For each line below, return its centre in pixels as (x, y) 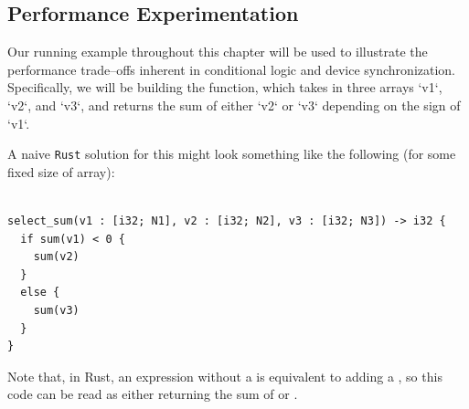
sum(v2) (56, 257)
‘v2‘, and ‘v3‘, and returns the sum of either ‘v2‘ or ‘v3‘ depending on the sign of (234, 105)
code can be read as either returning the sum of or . (153, 394)
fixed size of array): (61, 171)
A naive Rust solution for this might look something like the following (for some (232, 154)
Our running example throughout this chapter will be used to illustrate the (218, 52)
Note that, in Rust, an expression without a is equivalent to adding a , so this (225, 376)
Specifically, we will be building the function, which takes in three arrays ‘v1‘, (225, 87)
